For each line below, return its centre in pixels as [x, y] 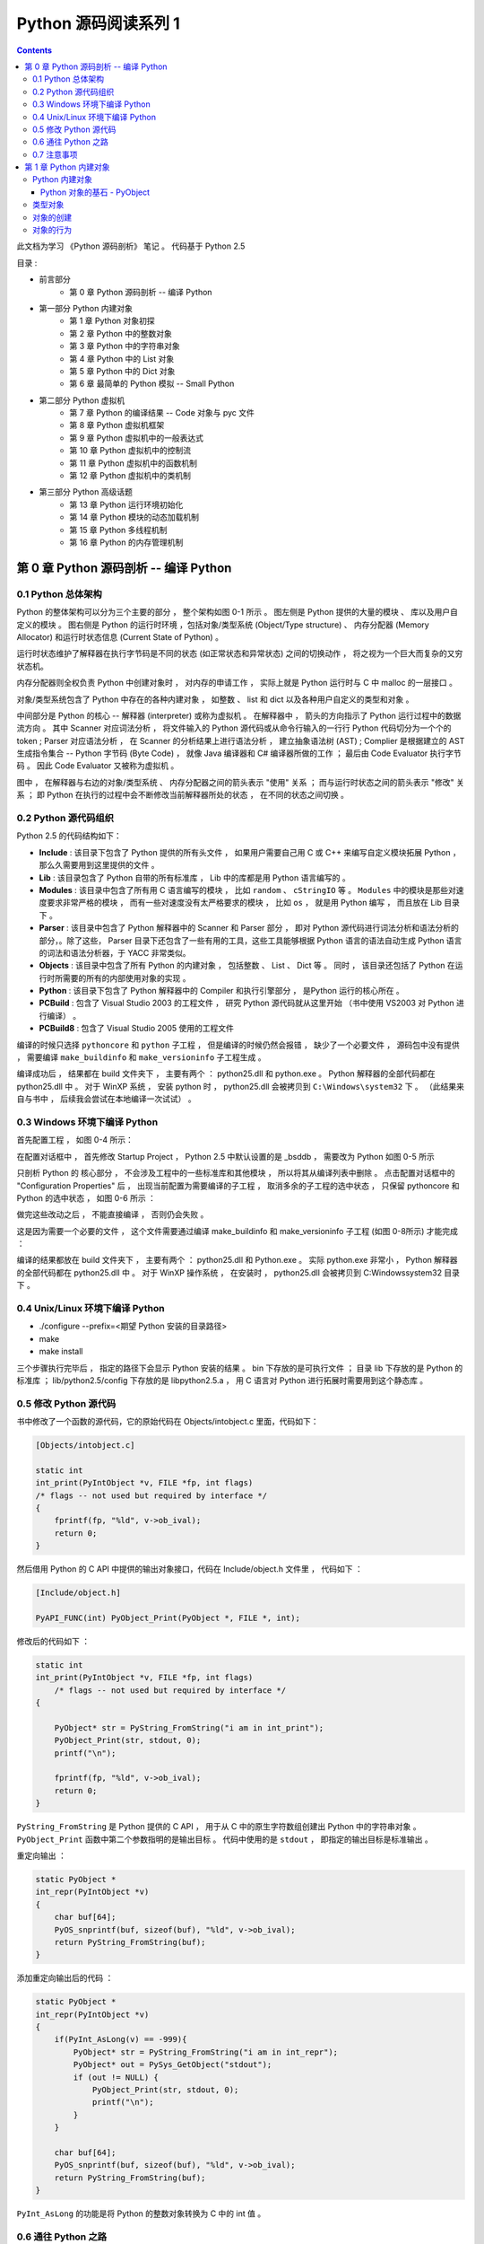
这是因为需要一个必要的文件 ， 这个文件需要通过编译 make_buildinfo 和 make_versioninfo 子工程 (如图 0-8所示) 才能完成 [238, 1231]
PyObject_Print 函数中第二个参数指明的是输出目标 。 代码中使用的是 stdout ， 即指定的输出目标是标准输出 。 [225, 1839]
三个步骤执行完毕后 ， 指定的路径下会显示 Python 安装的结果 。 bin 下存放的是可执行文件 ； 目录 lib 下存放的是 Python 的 [240, 1368]
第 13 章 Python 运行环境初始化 [126, 504]
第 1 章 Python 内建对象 [67, 167]
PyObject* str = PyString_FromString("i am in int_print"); [189, 1727]
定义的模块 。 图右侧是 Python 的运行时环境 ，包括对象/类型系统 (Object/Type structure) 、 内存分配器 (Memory [223, 625]
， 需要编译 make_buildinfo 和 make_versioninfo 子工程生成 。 [141, 1057]
